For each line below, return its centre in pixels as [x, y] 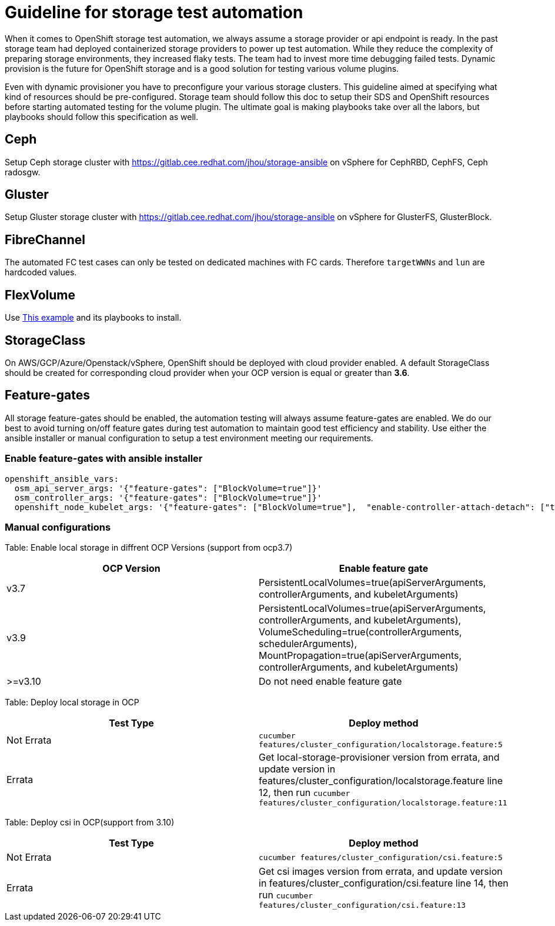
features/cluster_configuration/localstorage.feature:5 [381, 745]
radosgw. [23, 172]
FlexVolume [40, 295]
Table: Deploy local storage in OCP [72, 702]
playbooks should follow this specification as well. [102, 116]
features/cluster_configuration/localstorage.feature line [381, 781]
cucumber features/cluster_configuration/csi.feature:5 [381, 857]
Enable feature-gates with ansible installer [104, 459]
